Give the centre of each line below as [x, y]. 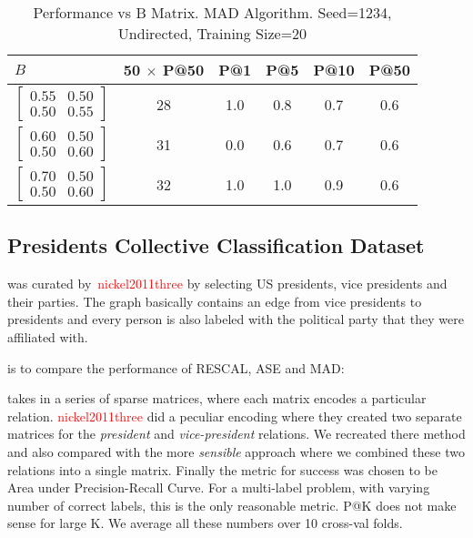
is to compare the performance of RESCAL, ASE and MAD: [176, 367]
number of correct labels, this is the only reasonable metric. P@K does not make [232, 505]
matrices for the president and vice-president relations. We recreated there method [236, 434]
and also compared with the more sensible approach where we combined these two [236, 451]
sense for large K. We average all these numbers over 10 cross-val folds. [205, 523]
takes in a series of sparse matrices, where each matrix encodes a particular [217, 398]
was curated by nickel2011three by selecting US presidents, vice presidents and [227, 284]
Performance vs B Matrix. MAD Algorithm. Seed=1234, [212, 12]
